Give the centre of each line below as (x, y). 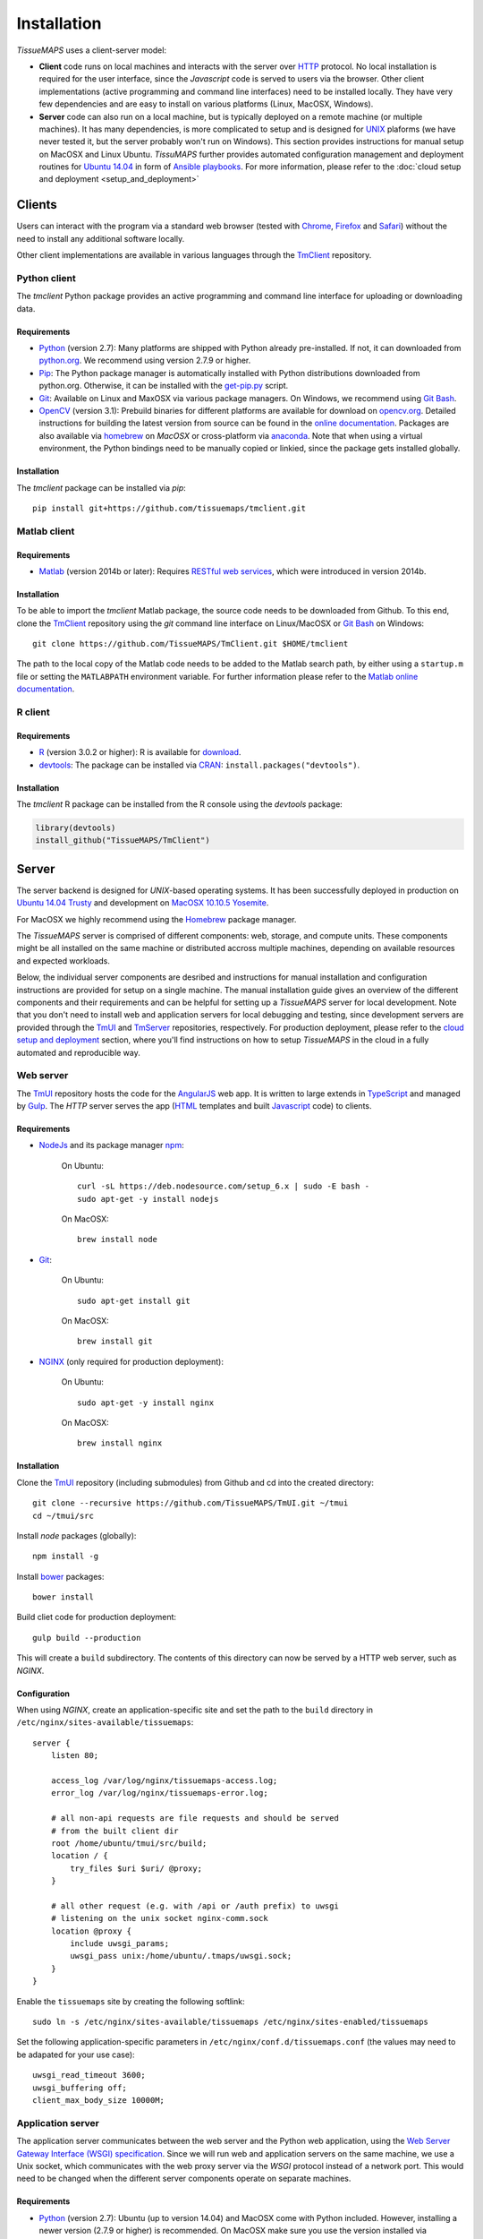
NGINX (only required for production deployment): (131, 1361)
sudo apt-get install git (134, 1300)
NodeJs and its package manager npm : (111, 1145)
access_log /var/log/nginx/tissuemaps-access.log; (164, 1780)
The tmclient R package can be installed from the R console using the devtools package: (180, 804)
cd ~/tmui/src (63, 1515)
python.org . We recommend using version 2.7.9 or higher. (145, 360)
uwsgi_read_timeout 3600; (89, 2075)
